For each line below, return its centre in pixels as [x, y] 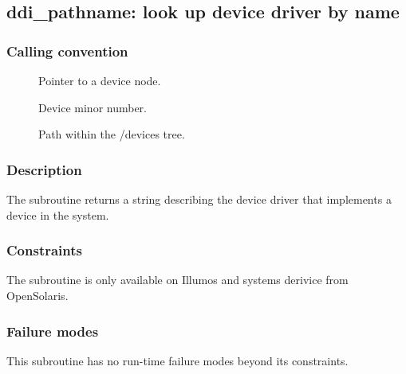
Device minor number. [93, 107]
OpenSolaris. [37, 295]
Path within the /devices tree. [112, 134]
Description [44, 169]
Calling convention [67, 51]
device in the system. [58, 214]
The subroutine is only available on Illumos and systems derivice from [177, 280]
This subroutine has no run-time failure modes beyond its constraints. [177, 360]
